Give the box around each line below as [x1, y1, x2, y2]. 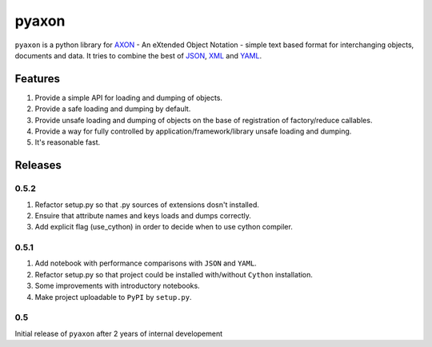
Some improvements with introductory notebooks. [34, 281, 200, 291]
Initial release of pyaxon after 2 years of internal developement [14, 329, 223, 338]
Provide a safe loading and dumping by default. [34, 104, 191, 114]
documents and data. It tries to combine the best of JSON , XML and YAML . [14, 50, 262, 60]
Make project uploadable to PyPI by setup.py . [34, 292, 192, 301]
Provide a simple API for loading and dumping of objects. [34, 93, 223, 102]
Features [14, 72, 60, 86]
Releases [14, 158, 62, 172]
